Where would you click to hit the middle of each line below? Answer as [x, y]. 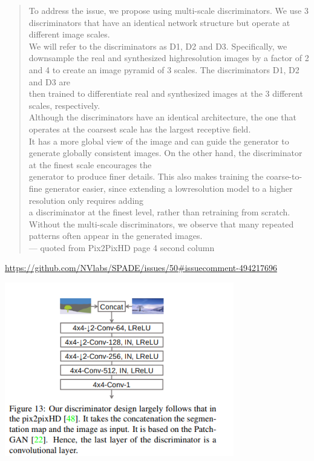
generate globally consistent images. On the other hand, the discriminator [165, 153]
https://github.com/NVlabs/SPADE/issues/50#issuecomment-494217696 [141, 268]
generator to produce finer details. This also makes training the [146, 176]
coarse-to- [284, 176]
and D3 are [50, 81]
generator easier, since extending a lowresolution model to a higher [169, 188]
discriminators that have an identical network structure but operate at [159, 22]
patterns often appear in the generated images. [116, 236]
